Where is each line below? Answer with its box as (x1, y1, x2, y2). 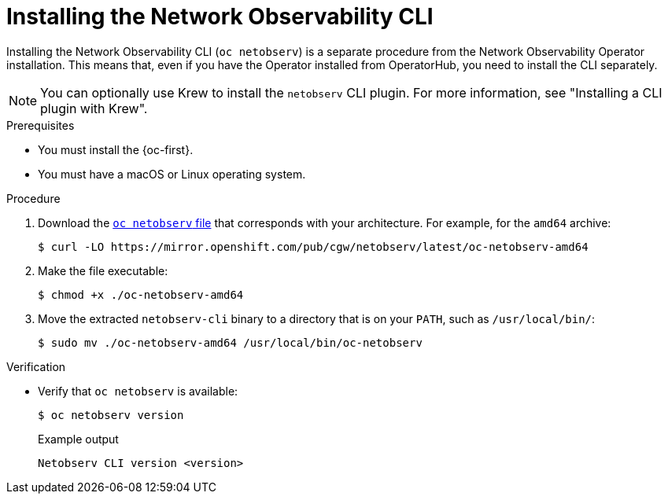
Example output (38, 432, 119, 446)
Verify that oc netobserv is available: (38, 384, 238, 398)
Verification (6, 359, 66, 373)
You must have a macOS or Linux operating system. (38, 167, 306, 181)
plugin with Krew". (40, 100, 148, 116)
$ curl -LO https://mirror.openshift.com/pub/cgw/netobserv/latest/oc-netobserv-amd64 (38, 240, 589, 253)
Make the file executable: (38, 263, 168, 278)
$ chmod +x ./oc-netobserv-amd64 (38, 288, 244, 301)
